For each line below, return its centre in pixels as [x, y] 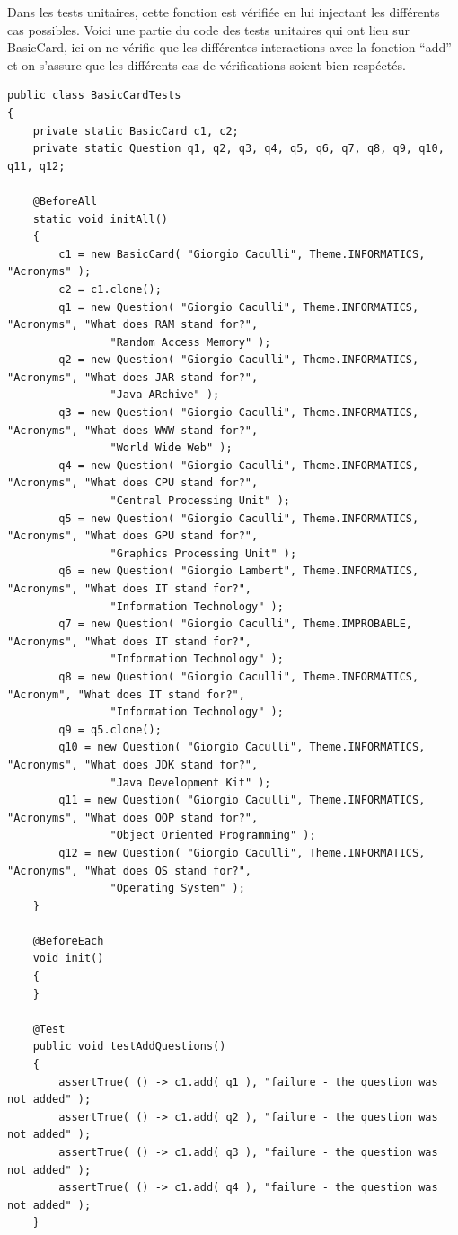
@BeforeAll [65, 201]
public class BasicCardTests [94, 96]
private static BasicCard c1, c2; [136, 131]
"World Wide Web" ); [171, 448]
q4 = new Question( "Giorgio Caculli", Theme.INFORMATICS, [239, 465]
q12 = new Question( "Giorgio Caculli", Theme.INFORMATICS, [242, 853]
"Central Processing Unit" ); [200, 501]
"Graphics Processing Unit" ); [203, 553]
